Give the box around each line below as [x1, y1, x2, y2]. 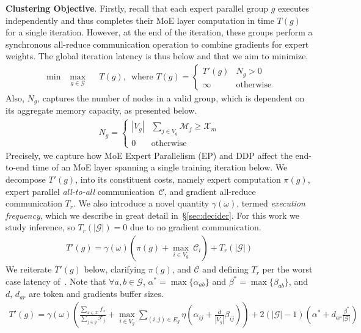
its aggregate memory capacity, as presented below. [5, 104, 197, 117]
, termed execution [236, 197, 305, 210]
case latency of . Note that [5, 274, 106, 287]
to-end [5, 161, 29, 174]
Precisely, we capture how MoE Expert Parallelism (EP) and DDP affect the [5, 148, 293, 161]
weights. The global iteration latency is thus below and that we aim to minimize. [5, 49, 308, 62]
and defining [202, 263, 249, 276]
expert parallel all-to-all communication [5, 185, 155, 197]
